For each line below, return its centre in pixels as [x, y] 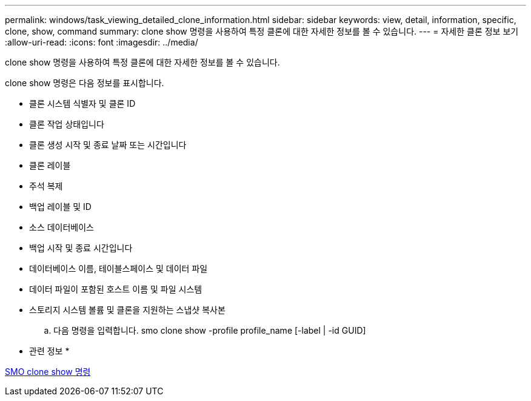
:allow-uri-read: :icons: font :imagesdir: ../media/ [102, 42]
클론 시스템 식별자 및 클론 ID [82, 103]
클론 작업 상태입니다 [67, 124]
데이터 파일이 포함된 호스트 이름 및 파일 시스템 [116, 289]
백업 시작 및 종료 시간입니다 [81, 248]
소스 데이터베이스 [62, 227]
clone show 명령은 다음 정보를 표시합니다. [85, 83]
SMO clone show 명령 [48, 372]
